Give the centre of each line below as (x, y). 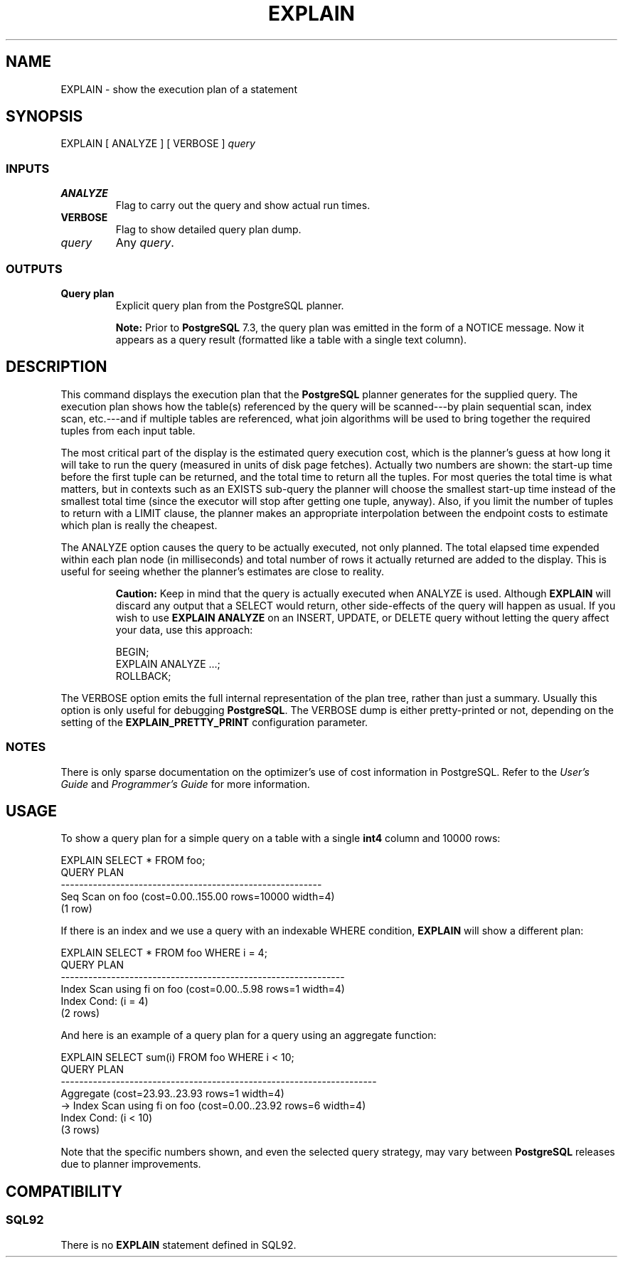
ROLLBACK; (143, 676)
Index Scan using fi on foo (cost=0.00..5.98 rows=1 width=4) (203, 989)
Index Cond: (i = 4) (105, 1001)
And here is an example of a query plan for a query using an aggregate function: (249, 1035)
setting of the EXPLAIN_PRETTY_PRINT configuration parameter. (214, 722)
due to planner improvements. (131, 1164)
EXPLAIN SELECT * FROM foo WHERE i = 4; (164, 953)
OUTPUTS (34, 268)
